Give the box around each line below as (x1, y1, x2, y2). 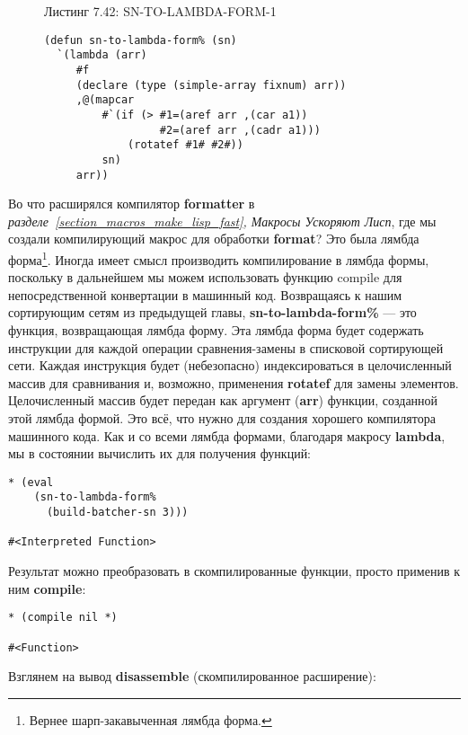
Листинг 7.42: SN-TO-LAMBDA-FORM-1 (44, 2, 277, 20)
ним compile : (8, 579, 86, 598)
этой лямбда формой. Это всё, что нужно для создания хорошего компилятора (8, 408, 436, 427)
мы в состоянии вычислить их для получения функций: (8, 444, 312, 463)
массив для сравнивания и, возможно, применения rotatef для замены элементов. (8, 373, 459, 392)
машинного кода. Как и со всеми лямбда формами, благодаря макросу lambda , (8, 426, 446, 445)
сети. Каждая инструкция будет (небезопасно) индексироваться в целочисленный (8, 356, 452, 375)
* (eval (8, 475, 54, 489)
